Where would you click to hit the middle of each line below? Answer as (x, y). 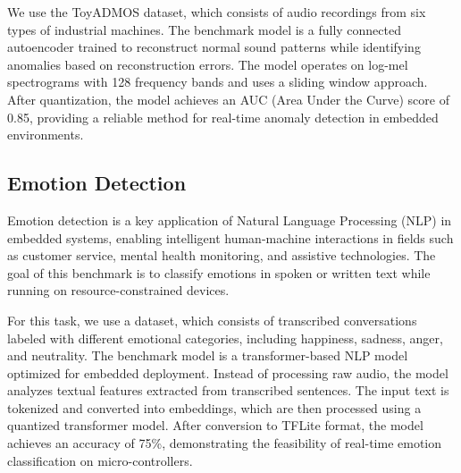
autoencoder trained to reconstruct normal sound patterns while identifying (214, 47)
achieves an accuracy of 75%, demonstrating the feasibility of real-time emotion (225, 443)
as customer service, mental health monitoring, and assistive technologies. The (222, 255)
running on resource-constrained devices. (118, 290)
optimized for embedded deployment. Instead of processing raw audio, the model (228, 372)
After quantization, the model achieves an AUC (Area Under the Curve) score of (228, 99)
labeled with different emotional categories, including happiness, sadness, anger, (225, 338)
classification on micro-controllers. (100, 460)
